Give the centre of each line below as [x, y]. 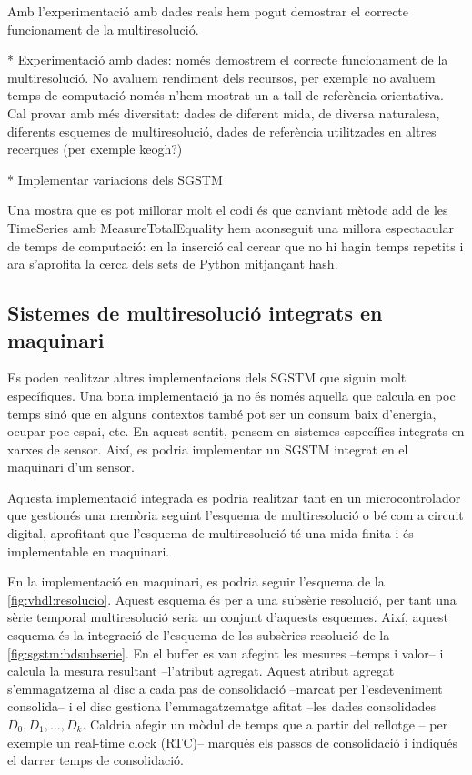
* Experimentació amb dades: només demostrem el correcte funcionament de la [228, 60]
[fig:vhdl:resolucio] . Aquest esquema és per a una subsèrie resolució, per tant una [232, 599]
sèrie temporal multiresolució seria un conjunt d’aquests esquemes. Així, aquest [228, 617]
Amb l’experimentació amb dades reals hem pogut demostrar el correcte [208, 11]
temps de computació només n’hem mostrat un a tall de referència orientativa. [226, 95]
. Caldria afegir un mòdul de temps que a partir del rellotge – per [265, 724]
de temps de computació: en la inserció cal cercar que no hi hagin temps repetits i [236, 245]
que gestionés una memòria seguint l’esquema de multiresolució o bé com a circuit [236, 515]
